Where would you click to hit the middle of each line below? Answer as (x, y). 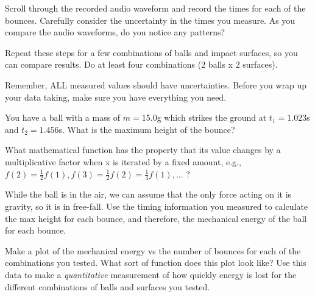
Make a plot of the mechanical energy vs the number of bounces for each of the (153, 250)
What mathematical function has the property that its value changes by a (143, 150)
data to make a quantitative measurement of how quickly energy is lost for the (151, 274)
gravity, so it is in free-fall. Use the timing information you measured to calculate (157, 206)
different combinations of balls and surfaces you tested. (108, 286)
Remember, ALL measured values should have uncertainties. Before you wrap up (156, 84)
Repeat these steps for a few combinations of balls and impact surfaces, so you (151, 52)
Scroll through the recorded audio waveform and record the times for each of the (155, 8)
